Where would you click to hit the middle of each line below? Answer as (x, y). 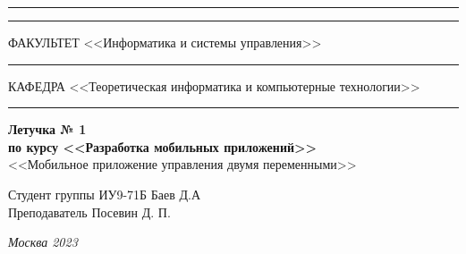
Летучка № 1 (47, 129)
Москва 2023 (43, 242)
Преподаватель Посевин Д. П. (89, 212)
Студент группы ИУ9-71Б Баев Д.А (105, 194)
